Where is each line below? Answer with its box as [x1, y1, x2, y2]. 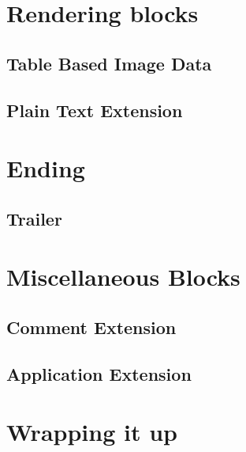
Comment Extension [6, 314, 177, 339]
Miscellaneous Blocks [6, 260, 240, 293]
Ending [6, 152, 85, 184]
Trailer [6, 206, 62, 230]
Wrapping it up [6, 416, 177, 448]
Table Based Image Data [6, 51, 212, 75]
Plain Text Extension [6, 97, 183, 122]
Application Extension [6, 361, 192, 386]
